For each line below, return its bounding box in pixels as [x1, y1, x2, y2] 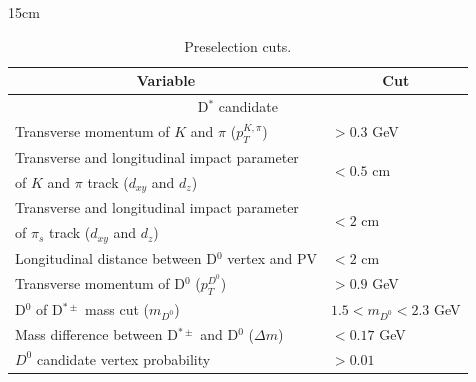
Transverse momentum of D [15, 272, 185, 293]
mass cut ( [85, 298, 150, 319]
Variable [136, 70, 196, 91]
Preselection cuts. [184, 35, 292, 56]
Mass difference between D [15, 323, 178, 344]
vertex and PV [227, 248, 317, 269]
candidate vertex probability [36, 348, 211, 369]
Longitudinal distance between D [15, 248, 217, 269]
